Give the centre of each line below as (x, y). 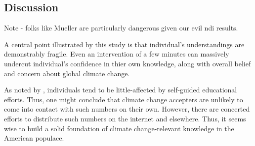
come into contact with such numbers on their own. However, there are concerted (127, 109)
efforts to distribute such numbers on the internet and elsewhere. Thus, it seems (125, 118)
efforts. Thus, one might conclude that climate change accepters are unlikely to (124, 99)
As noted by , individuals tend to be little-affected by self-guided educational (121, 90)
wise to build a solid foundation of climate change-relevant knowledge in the (119, 128)
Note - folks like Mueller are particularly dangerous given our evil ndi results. (121, 28)
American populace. (34, 138)
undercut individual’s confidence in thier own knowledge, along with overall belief (127, 63)
